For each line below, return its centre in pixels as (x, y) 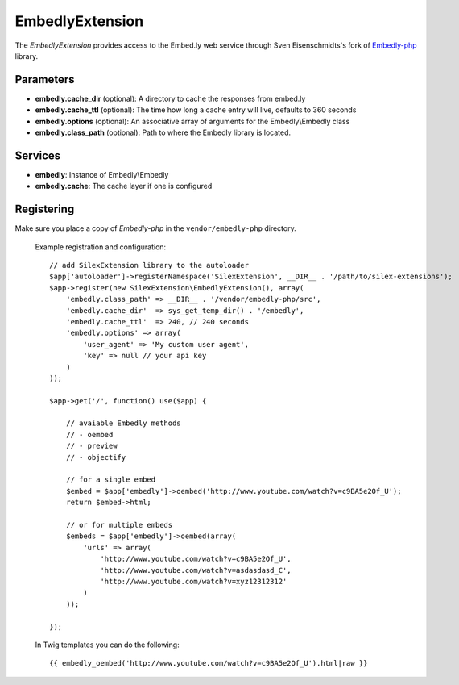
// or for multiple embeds (119, 525)
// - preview (91, 446)
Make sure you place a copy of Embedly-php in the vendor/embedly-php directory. (156, 228)
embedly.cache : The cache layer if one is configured (124, 186)
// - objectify (96, 457)
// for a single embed (111, 480)
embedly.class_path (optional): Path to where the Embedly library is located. (163, 132)
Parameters (45, 79)
